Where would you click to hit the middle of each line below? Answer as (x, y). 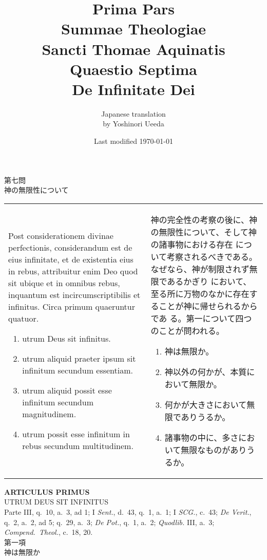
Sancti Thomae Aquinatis (133, 49)
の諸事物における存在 (192, 244)
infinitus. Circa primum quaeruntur (72, 306)
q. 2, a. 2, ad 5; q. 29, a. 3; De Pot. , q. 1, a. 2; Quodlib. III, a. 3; (109, 522)
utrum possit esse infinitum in (76, 434)
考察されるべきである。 (212, 256)
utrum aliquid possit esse (67, 390)
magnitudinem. (49, 414)
